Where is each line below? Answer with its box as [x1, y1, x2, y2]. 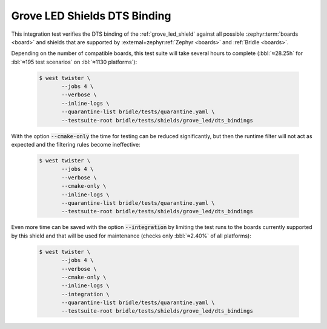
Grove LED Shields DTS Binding [11, 9, 172, 22]
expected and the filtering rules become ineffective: [11, 141, 140, 148]
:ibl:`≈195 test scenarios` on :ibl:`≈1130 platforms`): [11, 58, 137, 65]
